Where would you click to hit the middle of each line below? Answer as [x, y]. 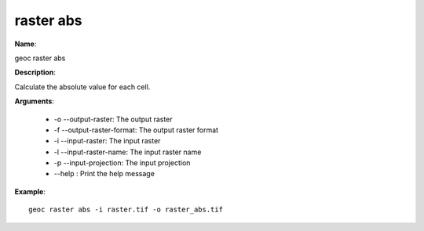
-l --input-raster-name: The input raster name [128, 152]
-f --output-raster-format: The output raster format [136, 130]
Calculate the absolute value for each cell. [82, 87]
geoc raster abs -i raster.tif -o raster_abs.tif [126, 210]
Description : [35, 72]
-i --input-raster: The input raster [107, 141]
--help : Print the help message [104, 174]
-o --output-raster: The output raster [113, 119]
